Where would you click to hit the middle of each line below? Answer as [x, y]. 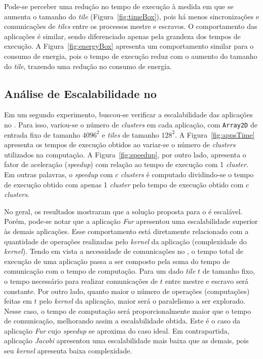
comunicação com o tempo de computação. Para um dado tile [100, 271]
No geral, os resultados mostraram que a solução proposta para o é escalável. [123, 211]
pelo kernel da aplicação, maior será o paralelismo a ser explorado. [142, 301]
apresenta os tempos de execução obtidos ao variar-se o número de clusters [120, 144]
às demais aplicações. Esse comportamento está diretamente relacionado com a [126, 231]
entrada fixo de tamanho [42, 134]
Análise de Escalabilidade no [80, 93]
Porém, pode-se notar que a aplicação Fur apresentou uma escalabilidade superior [131, 221]
